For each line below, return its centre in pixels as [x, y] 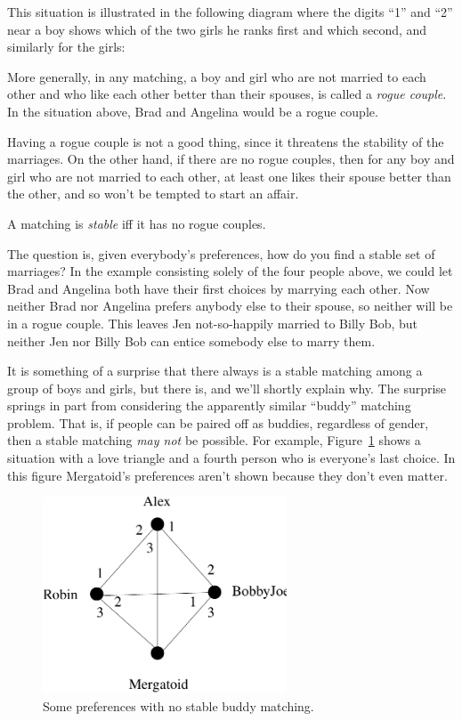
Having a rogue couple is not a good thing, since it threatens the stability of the [226, 141]
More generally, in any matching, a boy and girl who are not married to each [217, 76]
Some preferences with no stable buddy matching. [178, 705]
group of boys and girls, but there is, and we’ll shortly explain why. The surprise [227, 388]
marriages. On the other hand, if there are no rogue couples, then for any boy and [231, 159]
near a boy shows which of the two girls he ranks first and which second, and [217, 29]
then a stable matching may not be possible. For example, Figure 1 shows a [214, 440]
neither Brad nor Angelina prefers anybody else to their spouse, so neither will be [230, 306]
